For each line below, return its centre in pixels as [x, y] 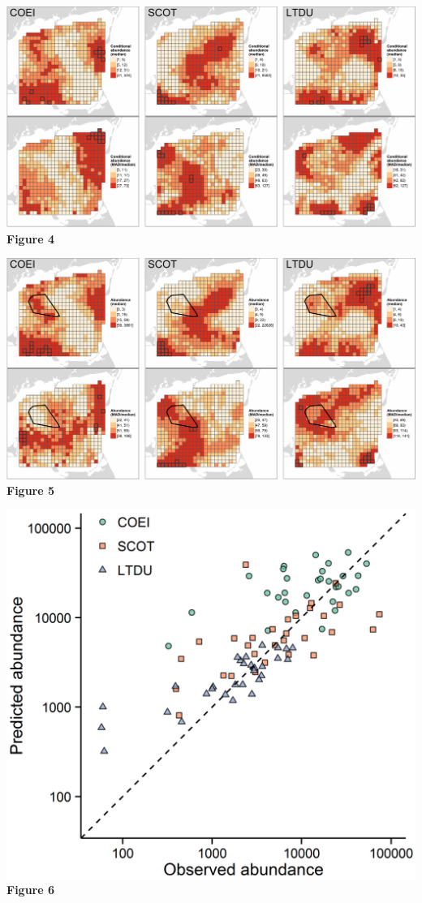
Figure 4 [31, 238]
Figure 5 [31, 490]
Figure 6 [31, 890]
